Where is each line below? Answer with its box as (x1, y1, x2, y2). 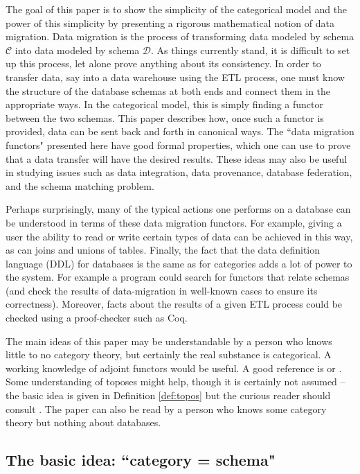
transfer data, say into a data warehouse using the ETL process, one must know (6, 69, 345, 84)
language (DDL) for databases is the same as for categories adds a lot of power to (6, 256, 352, 270)
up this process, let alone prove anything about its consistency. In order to (6, 56, 321, 71)
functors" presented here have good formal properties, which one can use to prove (6, 137, 351, 152)
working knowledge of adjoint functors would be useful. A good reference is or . (6, 360, 342, 375)
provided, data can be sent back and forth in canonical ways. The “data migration (6, 124, 354, 139)
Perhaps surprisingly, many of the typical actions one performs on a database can (6, 202, 351, 216)
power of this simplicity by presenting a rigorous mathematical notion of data (6, 15, 334, 30)
